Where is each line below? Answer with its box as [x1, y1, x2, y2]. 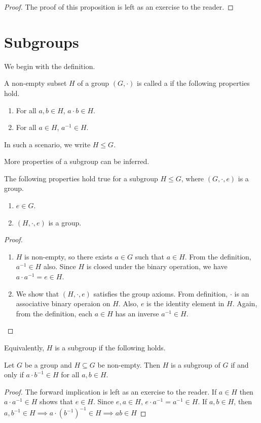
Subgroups [4, 31, 79, 52]
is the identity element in [146, 298, 225, 309]
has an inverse [115, 308, 159, 318]
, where [181, 173, 204, 183]
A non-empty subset [4, 78, 67, 88]
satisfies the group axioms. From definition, [93, 288, 228, 299]
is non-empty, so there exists [24, 251, 113, 262]
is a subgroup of [171, 359, 220, 370]
